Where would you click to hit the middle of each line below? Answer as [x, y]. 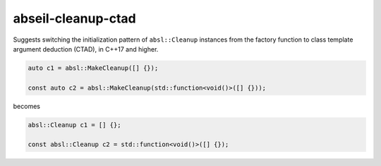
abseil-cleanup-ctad [75, 18]
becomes [26, 106]
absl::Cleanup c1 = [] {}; [74, 125]
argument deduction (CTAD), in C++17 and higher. [86, 49]
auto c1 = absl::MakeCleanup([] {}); [93, 68]
